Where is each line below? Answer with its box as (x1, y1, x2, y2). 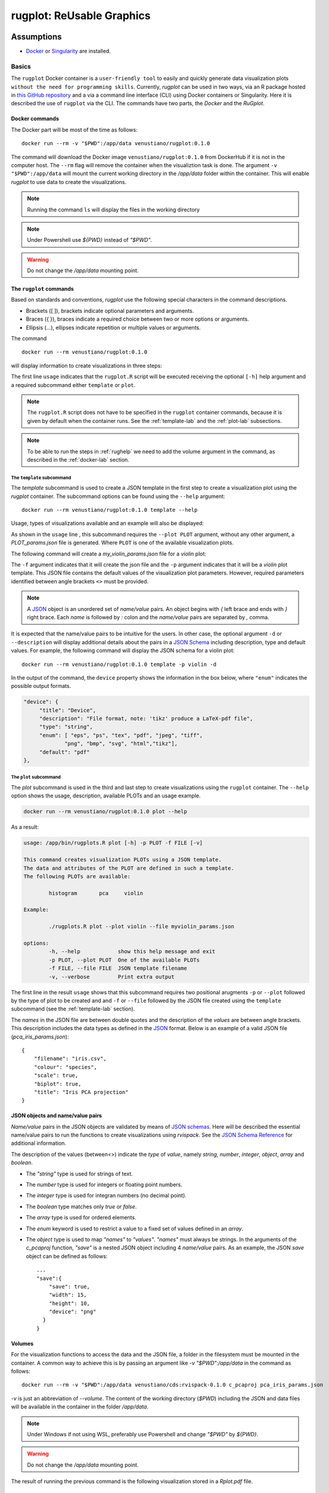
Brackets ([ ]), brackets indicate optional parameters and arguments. (26, 307, 194, 314)
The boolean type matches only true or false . (26, 1203, 137, 1210)
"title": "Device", (39, 706, 97, 714)
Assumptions (11, 32, 62, 42)
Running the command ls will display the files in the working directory (27, 206, 200, 213)
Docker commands (11, 115, 59, 122)
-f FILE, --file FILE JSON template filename (48, 965, 187, 972)
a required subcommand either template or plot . (11, 381, 136, 388)
